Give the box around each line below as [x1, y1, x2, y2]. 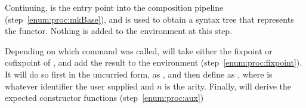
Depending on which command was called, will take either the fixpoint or [5, 44, 273, 57]
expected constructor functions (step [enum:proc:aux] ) [5, 91, 204, 104]
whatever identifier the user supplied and [5, 79, 154, 92]
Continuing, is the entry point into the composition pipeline [5, 1, 224, 13]
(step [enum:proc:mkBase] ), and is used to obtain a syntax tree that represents [5, 13, 294, 25]
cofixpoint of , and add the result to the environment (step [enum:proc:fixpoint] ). [5, 56, 302, 69]
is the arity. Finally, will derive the [165, 79, 292, 92]
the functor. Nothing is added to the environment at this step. [5, 24, 233, 37]
